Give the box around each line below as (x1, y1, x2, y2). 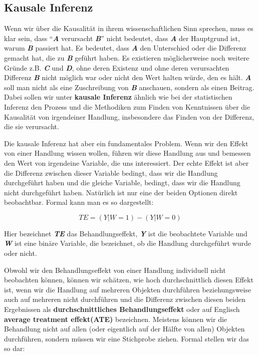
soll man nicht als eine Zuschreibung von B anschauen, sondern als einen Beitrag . (4, 82, 254, 92)
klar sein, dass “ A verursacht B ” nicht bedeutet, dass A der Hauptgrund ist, (4, 33, 240, 43)
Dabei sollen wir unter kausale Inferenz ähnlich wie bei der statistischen (4, 92, 232, 102)
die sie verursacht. (4, 121, 59, 132)
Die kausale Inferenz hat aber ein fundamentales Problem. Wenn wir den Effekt (4, 138, 248, 148)
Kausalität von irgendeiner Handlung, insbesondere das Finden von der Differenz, (4, 111, 254, 122)
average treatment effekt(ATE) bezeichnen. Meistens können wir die (4, 313, 227, 324)
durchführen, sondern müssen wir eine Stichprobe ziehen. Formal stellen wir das (4, 333, 249, 343)
